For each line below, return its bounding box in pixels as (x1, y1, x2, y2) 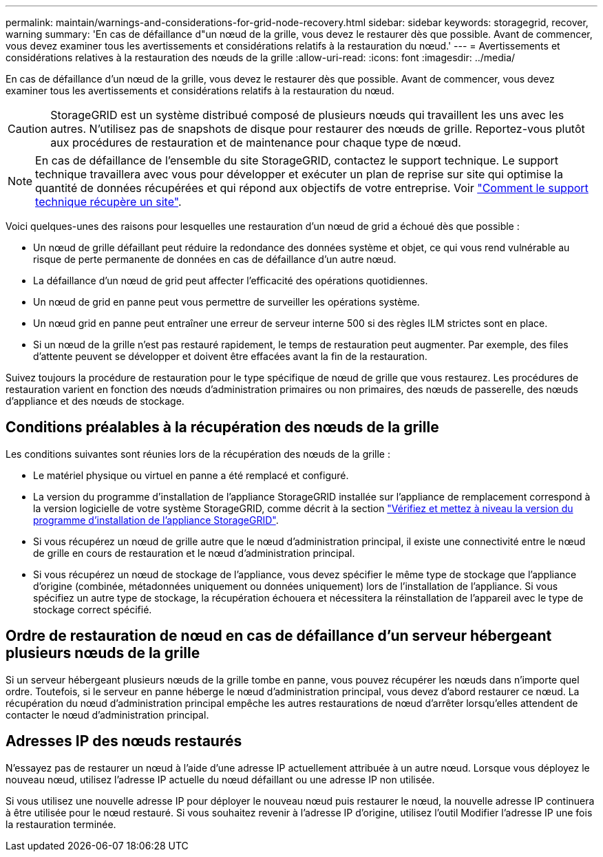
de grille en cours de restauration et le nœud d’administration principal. (33, 547, 355, 559)
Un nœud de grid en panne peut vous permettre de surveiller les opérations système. (33, 296, 420, 308)
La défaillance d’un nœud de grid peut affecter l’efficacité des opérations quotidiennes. (33, 275, 428, 286)
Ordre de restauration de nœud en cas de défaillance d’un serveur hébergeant (6, 627, 552, 645)
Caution (8, 122, 48, 136)
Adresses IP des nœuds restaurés (6, 732, 242, 750)
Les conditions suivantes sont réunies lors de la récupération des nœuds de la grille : (6, 447, 390, 460)
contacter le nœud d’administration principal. (6, 708, 209, 721)
